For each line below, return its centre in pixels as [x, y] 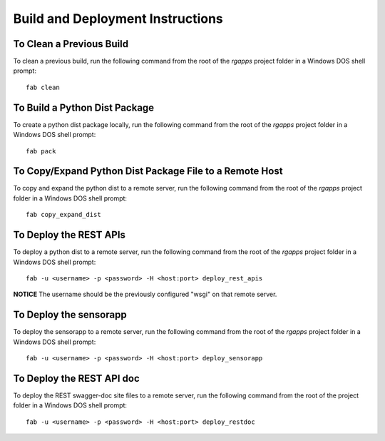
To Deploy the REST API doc [77, 378]
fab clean [43, 87]
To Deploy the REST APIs [70, 235]
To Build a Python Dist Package [84, 107]
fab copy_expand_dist [63, 215]
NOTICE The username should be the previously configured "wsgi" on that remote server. [145, 294]
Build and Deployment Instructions [118, 19]
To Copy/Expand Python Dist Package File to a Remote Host [148, 171]
